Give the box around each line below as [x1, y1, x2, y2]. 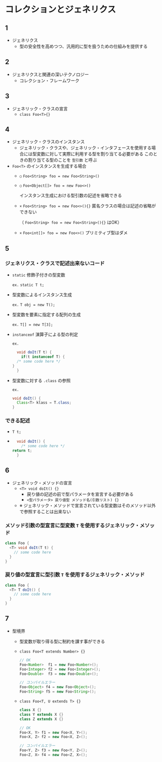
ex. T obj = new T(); [12, 303, 55, 307]
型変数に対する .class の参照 [12, 377, 71, 383]
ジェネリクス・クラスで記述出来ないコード [5, 260, 105, 266]
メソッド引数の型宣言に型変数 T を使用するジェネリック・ [5, 522, 140, 529]
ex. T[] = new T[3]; [12, 323, 53, 327]
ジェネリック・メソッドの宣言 [12, 479, 72, 486]
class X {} [19, 708, 42, 713]
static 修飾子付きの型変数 [12, 272, 65, 278]
